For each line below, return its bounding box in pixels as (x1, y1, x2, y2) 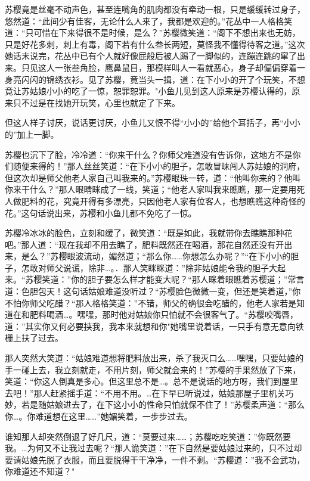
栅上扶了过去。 (5, 331, 63, 344)
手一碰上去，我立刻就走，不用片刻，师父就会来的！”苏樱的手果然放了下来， (5, 363, 301, 376)
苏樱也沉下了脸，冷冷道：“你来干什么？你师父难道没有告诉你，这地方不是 (5, 148, 293, 160)
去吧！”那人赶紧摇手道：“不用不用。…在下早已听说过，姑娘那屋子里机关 (5, 386, 286, 399)
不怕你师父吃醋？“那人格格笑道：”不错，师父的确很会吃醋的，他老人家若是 (5, 296, 297, 309)
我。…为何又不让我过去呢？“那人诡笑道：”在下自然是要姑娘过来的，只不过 (5, 442, 294, 454)
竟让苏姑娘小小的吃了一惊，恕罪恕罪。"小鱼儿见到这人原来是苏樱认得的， (5, 85, 292, 97)
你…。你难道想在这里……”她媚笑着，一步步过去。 (5, 410, 193, 422)
